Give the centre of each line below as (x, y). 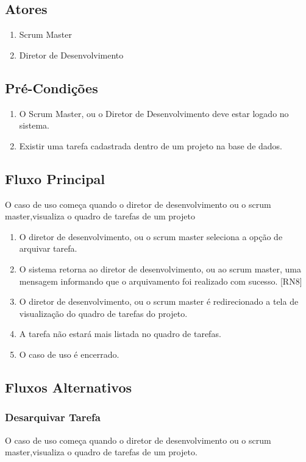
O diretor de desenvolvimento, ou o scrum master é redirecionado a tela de (159, 301)
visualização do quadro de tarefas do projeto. (103, 313)
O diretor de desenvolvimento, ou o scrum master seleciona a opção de (151, 236)
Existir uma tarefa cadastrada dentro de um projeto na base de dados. (151, 145)
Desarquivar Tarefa (53, 417)
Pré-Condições (52, 87)
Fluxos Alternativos (69, 387)
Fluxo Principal (55, 178)
